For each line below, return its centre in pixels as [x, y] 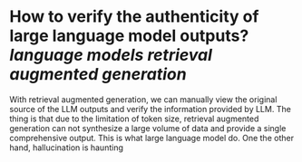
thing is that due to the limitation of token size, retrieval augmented [134, 119]
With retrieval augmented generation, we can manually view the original [143, 99]
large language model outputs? [129, 36]
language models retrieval [111, 55]
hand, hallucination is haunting [67, 148]
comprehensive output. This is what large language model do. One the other [152, 138]
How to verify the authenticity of [134, 17]
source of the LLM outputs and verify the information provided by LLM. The [151, 109]
